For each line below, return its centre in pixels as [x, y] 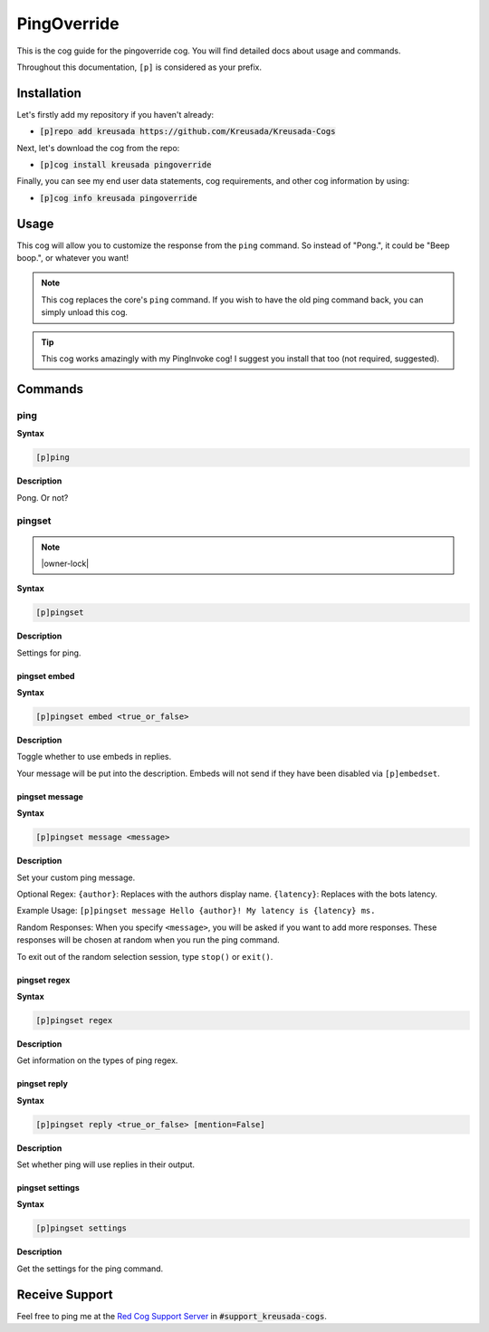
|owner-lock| [65, 563]
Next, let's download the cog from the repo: [98, 148]
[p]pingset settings [81, 1228]
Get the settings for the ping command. [90, 1269]
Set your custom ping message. [76, 877]
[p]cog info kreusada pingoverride [119, 198]
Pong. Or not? [43, 497]
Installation [49, 93]
